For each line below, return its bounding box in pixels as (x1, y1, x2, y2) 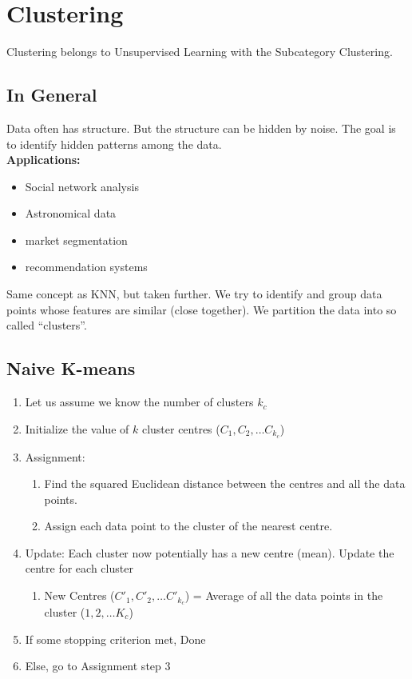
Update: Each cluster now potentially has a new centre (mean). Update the (25, 544, 394, 561)
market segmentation (25, 231, 128, 248)
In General (6, 82, 97, 107)
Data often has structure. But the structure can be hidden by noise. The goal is (6, 119, 396, 136)
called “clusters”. (6, 317, 87, 334)
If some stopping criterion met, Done (25, 630, 206, 647)
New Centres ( (44, 587, 115, 604)
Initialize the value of (25, 420, 129, 437)
